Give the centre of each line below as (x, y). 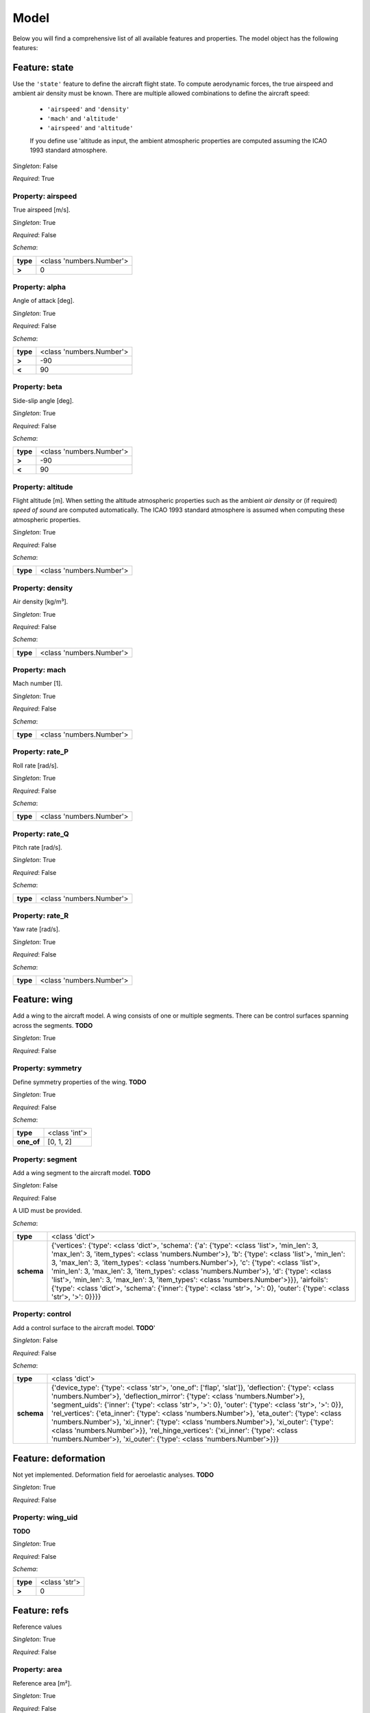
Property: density (43, 588)
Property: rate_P (40, 752)
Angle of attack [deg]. (44, 301)
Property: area (37, 1670)
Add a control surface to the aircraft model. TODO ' (84, 1328)
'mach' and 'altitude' (83, 119)
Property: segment (45, 1159)
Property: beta (38, 387)
